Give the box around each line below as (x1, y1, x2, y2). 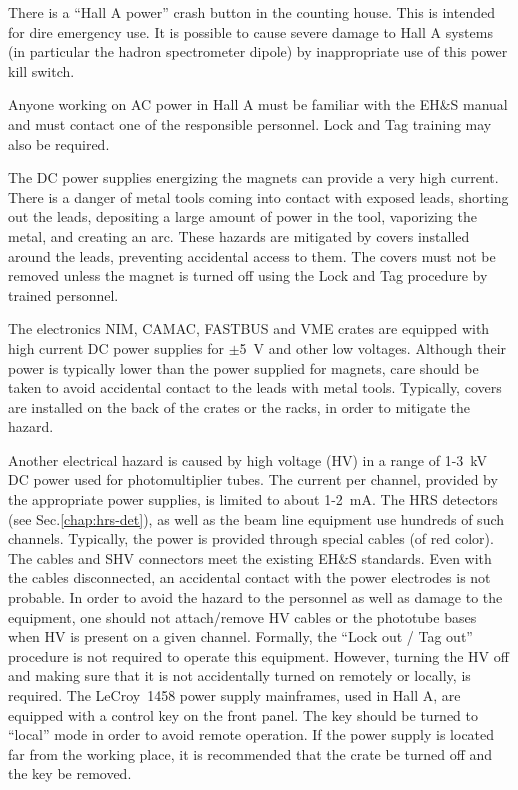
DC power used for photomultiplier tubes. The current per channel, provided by (8, 469, 498, 490)
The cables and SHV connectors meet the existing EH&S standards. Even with (8, 547, 492, 568)
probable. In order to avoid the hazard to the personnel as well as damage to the (8, 587, 503, 608)
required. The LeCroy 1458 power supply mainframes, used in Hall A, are (8, 685, 461, 705)
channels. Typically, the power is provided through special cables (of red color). (8, 528, 494, 549)
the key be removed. (8, 763, 132, 784)
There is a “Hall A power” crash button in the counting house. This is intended (8, 2, 495, 22)
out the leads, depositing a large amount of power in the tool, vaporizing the (8, 206, 477, 227)
